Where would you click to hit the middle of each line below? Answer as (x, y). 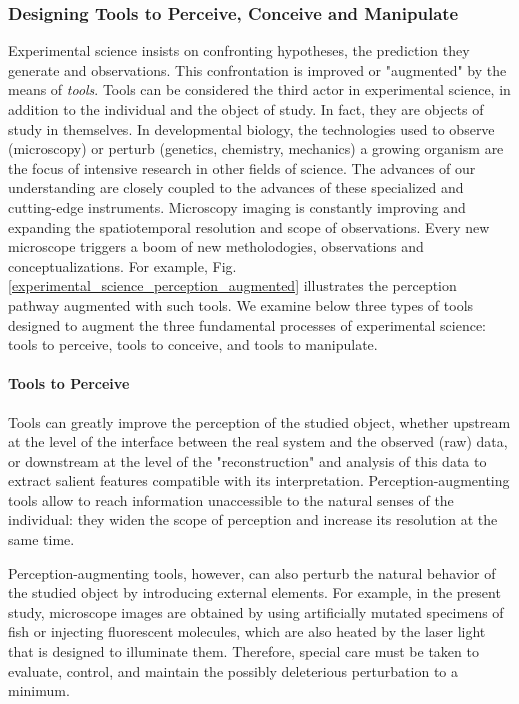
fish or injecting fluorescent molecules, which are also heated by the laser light (247, 631)
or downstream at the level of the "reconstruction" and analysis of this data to (247, 460)
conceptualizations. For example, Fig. (122, 265)
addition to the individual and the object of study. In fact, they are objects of (246, 109)
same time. (41, 539)
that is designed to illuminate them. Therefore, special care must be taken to (243, 651)
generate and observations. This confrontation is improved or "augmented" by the (257, 69)
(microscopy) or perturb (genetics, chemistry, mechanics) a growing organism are (256, 148)
